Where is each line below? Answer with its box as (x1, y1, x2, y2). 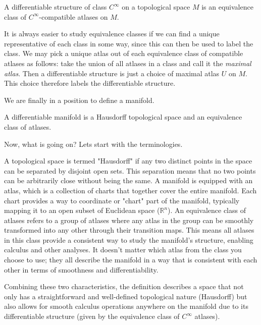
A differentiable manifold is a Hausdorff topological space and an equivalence (4, 112, 242, 122)
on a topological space (122, 2, 190, 12)
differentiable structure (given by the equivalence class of (4, 311, 180, 321)
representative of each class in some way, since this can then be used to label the (4, 38, 253, 48)
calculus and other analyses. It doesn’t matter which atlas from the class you (4, 244, 242, 255)
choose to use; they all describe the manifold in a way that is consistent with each (4, 254, 257, 265)
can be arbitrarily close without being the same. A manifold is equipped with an (4, 175, 253, 186)
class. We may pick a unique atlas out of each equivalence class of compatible (4, 48, 243, 59)
